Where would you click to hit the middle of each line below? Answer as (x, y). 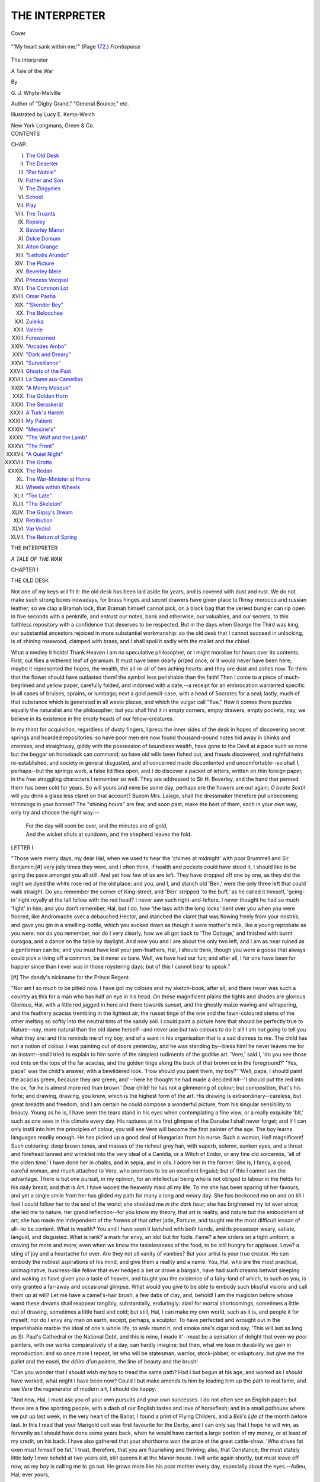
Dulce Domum (43, 238)
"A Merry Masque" (48, 388)
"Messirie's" (41, 429)
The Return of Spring (51, 537)
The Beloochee (44, 313)
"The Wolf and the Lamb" (57, 437)
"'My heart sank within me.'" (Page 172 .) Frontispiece (76, 46)
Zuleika (35, 321)
